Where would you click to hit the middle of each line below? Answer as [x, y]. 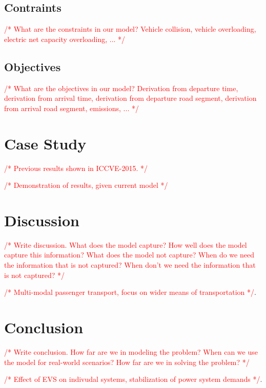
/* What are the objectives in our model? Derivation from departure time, [121, 88]
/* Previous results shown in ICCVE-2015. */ [76, 168]
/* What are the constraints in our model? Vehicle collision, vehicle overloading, [130, 29]
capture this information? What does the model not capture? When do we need [129, 255]
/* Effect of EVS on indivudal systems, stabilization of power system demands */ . [133, 379]
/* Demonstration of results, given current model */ [86, 185]
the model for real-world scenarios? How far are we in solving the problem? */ [127, 362]
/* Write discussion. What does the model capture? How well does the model [126, 244]
